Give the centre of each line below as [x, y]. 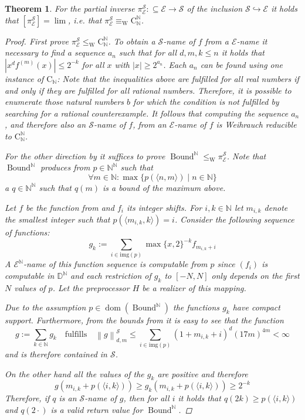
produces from [65, 167]
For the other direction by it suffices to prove [85, 156]
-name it [252, 41]
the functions [196, 307]
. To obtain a [132, 41]
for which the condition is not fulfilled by [206, 102]
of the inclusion [215, 8]
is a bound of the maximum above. [164, 187]
